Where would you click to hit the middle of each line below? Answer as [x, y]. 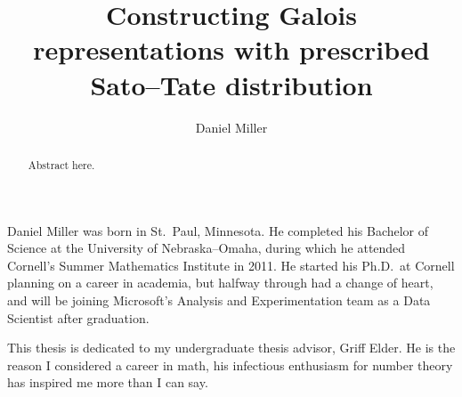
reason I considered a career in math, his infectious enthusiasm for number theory [230, 365]
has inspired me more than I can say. [108, 382]
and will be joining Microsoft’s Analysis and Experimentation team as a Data [219, 300]
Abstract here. [61, 164]
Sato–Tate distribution [231, 84]
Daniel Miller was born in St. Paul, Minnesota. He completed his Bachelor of [218, 230]
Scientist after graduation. [78, 317]
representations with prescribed [231, 49]
